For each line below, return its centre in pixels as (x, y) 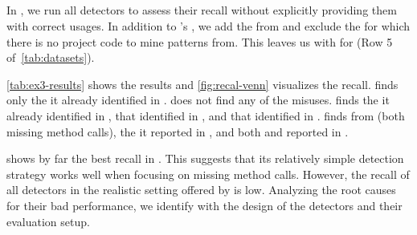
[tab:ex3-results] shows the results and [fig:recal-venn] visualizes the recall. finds (202, 84)
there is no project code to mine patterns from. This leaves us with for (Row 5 (200, 41)
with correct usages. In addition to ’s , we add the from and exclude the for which (208, 25)
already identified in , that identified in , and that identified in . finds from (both (206, 115)
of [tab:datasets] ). (51, 57)
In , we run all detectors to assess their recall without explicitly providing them (202, 10)
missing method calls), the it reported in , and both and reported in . (178, 131)
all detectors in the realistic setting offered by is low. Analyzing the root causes (201, 190)
